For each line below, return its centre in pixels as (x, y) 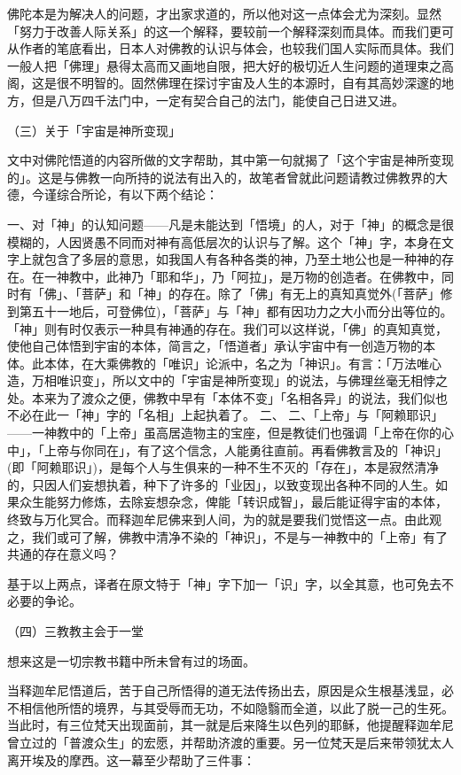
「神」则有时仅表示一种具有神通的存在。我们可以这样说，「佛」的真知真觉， (227, 328)
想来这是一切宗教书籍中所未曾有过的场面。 (131, 660)
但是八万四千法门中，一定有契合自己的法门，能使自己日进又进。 (218, 100)
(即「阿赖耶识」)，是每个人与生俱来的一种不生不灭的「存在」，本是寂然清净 (223, 467)
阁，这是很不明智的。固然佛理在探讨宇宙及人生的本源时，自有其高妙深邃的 (224, 83)
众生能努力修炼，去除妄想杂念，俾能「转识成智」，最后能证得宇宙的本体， (233, 502)
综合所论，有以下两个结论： (137, 194)
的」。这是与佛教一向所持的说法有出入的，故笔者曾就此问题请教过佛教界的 (221, 177)
